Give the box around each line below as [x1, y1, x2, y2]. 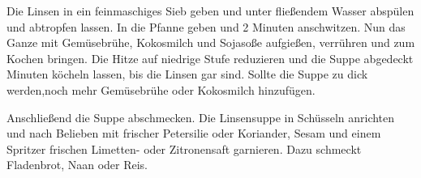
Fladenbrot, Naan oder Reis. [6, 156, 148, 173]
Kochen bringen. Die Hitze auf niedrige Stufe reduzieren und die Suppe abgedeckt [6, 49, 414, 66]
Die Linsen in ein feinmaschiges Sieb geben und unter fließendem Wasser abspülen [6, 2, 415, 19]
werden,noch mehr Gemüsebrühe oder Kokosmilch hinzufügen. [6, 81, 316, 98]
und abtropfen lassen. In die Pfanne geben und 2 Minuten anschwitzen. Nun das [6, 18, 406, 35]
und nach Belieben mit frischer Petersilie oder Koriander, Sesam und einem [6, 125, 381, 142]
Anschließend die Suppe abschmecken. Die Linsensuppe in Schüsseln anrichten [6, 108, 395, 125]
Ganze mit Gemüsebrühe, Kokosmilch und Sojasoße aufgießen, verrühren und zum [6, 34, 415, 51]
